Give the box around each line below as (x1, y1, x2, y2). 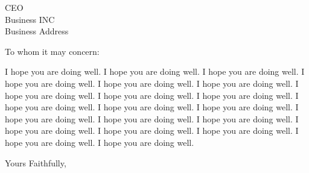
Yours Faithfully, (5, 156, 66, 169)
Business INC (5, 13, 55, 25)
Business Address (5, 25, 69, 37)
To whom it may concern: (5, 45, 100, 57)
